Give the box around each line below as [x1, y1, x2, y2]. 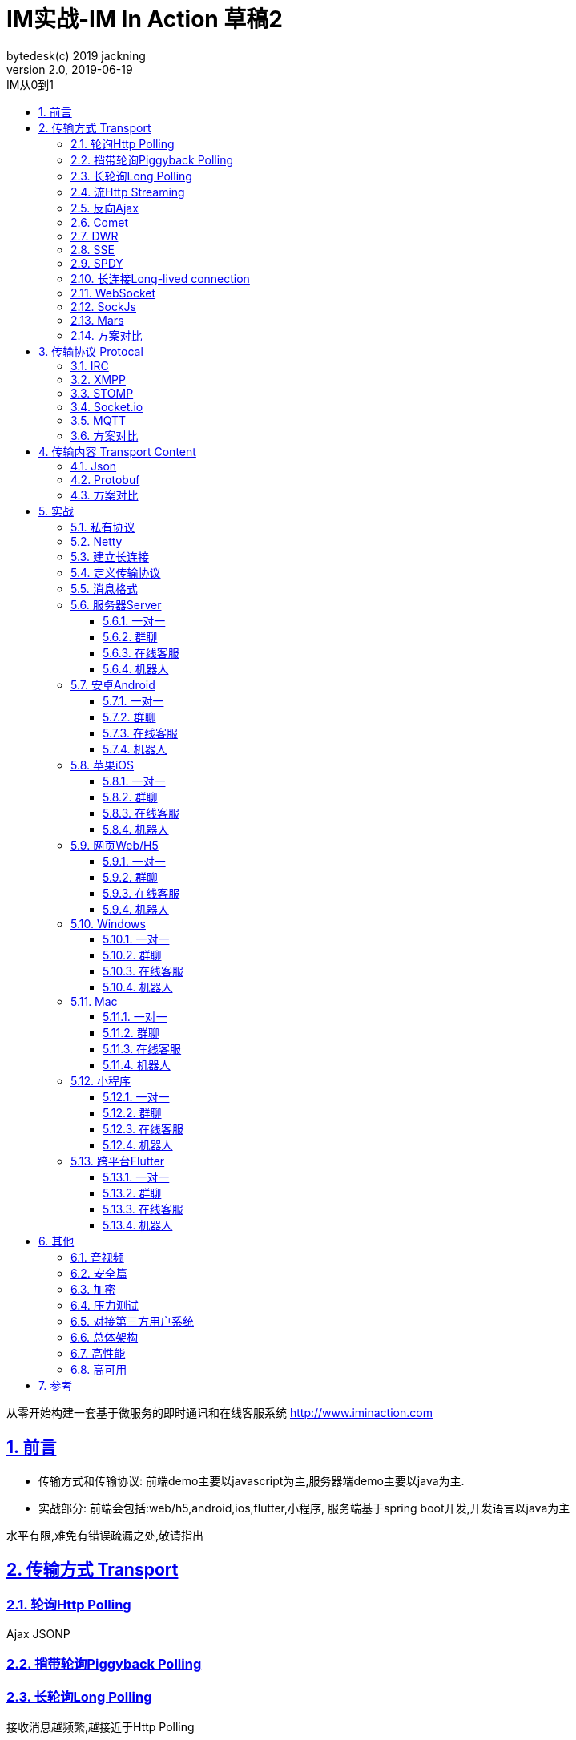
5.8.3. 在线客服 [103, 805, 179, 820]
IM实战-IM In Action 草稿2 [6, 6, 283, 33]
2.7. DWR [70, 228, 119, 243]
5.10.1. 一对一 [103, 931, 170, 946]
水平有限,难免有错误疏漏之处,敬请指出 [6, 1528, 204, 1542]
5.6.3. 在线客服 [103, 645, 179, 660]
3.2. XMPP [70, 372, 126, 386]
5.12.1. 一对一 [103, 1089, 170, 1104]
